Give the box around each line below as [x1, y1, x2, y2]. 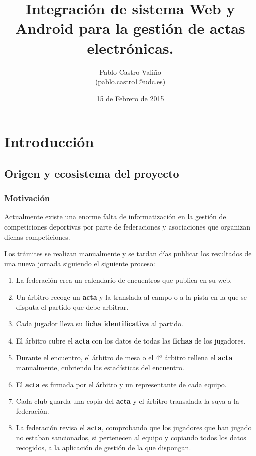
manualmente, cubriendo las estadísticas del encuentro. [16, 362, 184, 372]
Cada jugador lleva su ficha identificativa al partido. [16, 318, 183, 329]
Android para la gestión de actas [15, 18, 245, 38]
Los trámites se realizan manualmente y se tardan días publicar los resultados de [4, 248, 252, 259]
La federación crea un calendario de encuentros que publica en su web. [16, 275, 232, 285]
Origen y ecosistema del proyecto [4, 165, 179, 181]
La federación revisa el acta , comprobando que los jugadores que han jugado [16, 422, 252, 433]
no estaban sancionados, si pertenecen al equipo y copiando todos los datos [16, 432, 246, 442]
